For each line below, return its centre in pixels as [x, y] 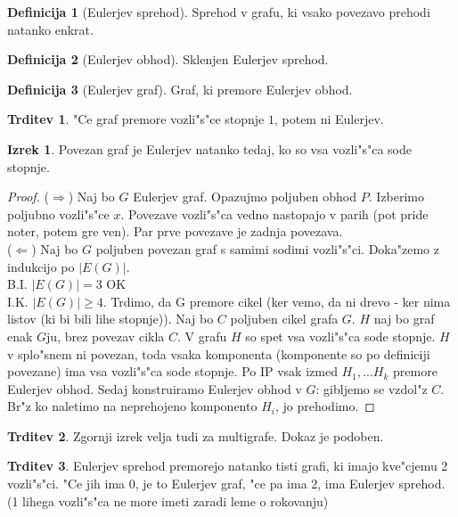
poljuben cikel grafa [284, 319]
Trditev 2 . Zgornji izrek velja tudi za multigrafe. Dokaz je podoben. [196, 435]
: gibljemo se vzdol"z [372, 388]
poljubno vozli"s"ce [58, 213]
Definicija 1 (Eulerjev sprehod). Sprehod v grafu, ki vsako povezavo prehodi [219, 12]
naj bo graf [404, 319]
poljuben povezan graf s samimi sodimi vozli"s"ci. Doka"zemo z [267, 248]
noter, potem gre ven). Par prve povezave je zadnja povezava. [175, 231]
